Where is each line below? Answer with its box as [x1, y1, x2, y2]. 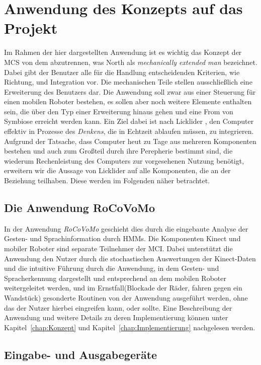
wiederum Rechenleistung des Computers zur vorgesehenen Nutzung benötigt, [4, 155, 244, 166]
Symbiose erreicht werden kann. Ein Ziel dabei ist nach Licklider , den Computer [4, 116, 254, 126]
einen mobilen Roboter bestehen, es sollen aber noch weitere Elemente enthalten [4, 96, 252, 107]
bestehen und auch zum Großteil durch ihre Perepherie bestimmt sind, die [4, 145, 233, 156]
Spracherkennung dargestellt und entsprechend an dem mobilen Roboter [4, 272, 226, 283]
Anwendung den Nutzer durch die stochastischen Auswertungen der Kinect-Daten [4, 253, 256, 263]
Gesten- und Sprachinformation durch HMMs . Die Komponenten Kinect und [4, 233, 241, 244]
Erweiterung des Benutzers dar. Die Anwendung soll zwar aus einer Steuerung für [4, 86, 256, 97]
